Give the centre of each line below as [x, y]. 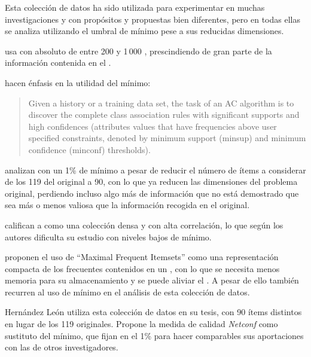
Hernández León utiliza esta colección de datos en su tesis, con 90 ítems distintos [153, 312]
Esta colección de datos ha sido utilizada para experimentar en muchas [135, 7]
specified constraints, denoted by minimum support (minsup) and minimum [167, 138]
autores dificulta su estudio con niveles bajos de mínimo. [108, 237]
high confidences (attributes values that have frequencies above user [153, 126]
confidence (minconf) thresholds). [89, 149]
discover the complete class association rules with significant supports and [164, 115]
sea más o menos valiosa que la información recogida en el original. [127, 205]
